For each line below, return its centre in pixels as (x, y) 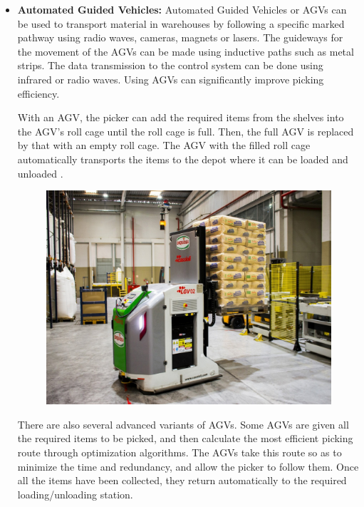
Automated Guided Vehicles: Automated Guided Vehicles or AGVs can (182, 9)
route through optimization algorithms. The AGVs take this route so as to (180, 452)
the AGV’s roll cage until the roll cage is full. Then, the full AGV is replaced (186, 131)
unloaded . (40, 173)
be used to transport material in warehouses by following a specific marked (181, 23)
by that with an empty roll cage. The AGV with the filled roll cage (164, 145)
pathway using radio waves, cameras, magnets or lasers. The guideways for (180, 37)
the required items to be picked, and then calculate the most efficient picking (185, 438)
